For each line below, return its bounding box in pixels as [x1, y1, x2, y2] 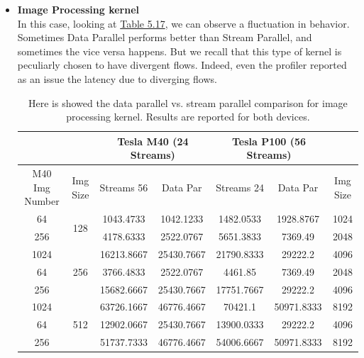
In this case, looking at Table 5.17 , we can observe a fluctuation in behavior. [17, 16, 350, 30]
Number [24, 194, 60, 208]
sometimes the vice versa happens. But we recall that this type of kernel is [17, 43, 342, 58]
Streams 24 [216, 179, 264, 194]
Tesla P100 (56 [231, 133, 307, 148]
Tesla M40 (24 [117, 133, 189, 148]
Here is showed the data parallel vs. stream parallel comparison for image [28, 95, 348, 110]
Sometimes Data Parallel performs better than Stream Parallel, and [17, 30, 312, 45]
